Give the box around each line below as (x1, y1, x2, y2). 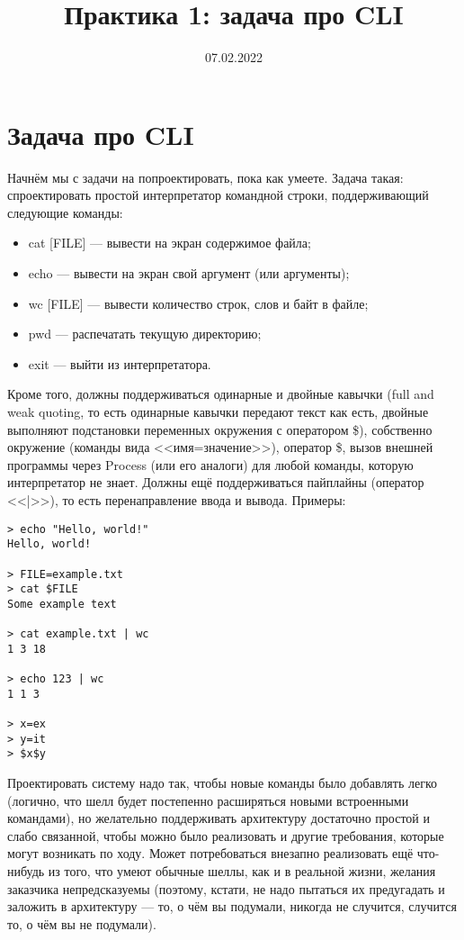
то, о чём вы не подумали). (7, 914, 156, 933)
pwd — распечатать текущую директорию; (28, 324, 262, 343)
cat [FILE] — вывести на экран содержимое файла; (28, 233, 311, 252)
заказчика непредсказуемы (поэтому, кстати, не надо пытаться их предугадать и (7, 879, 445, 898)
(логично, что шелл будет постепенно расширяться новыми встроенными (7, 791, 409, 809)
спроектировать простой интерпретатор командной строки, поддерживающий (7, 185, 429, 204)
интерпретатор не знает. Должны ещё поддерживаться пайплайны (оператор (7, 473, 424, 492)
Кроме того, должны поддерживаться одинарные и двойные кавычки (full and (7, 384, 434, 403)
